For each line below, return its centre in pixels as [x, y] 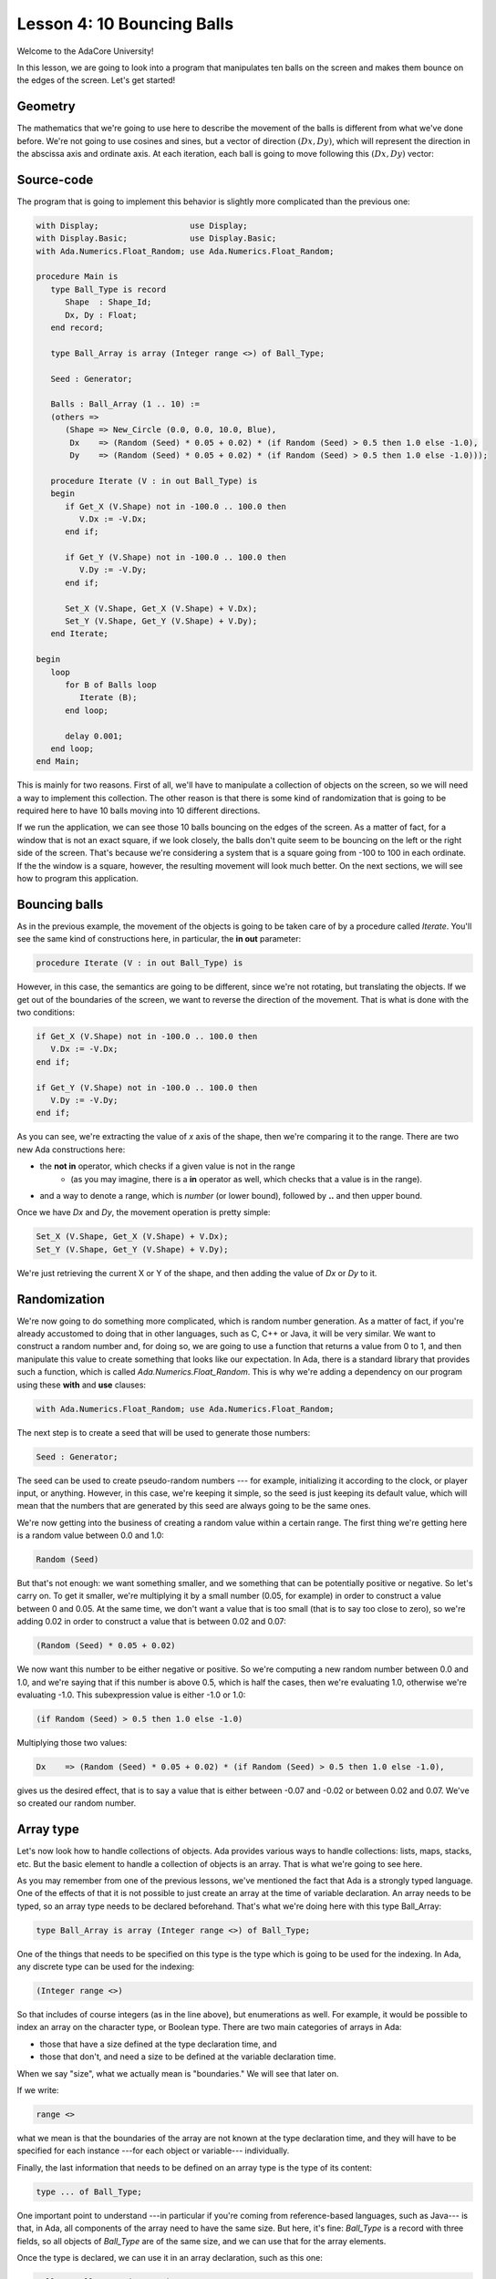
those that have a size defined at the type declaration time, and [158, 2044]
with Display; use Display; [142, 225]
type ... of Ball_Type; [89, 2191]
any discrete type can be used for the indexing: [106, 1967]
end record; [77, 328]
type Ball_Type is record [108, 289]
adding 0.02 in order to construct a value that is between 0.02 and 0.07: [151, 1622]
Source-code [55, 179]
